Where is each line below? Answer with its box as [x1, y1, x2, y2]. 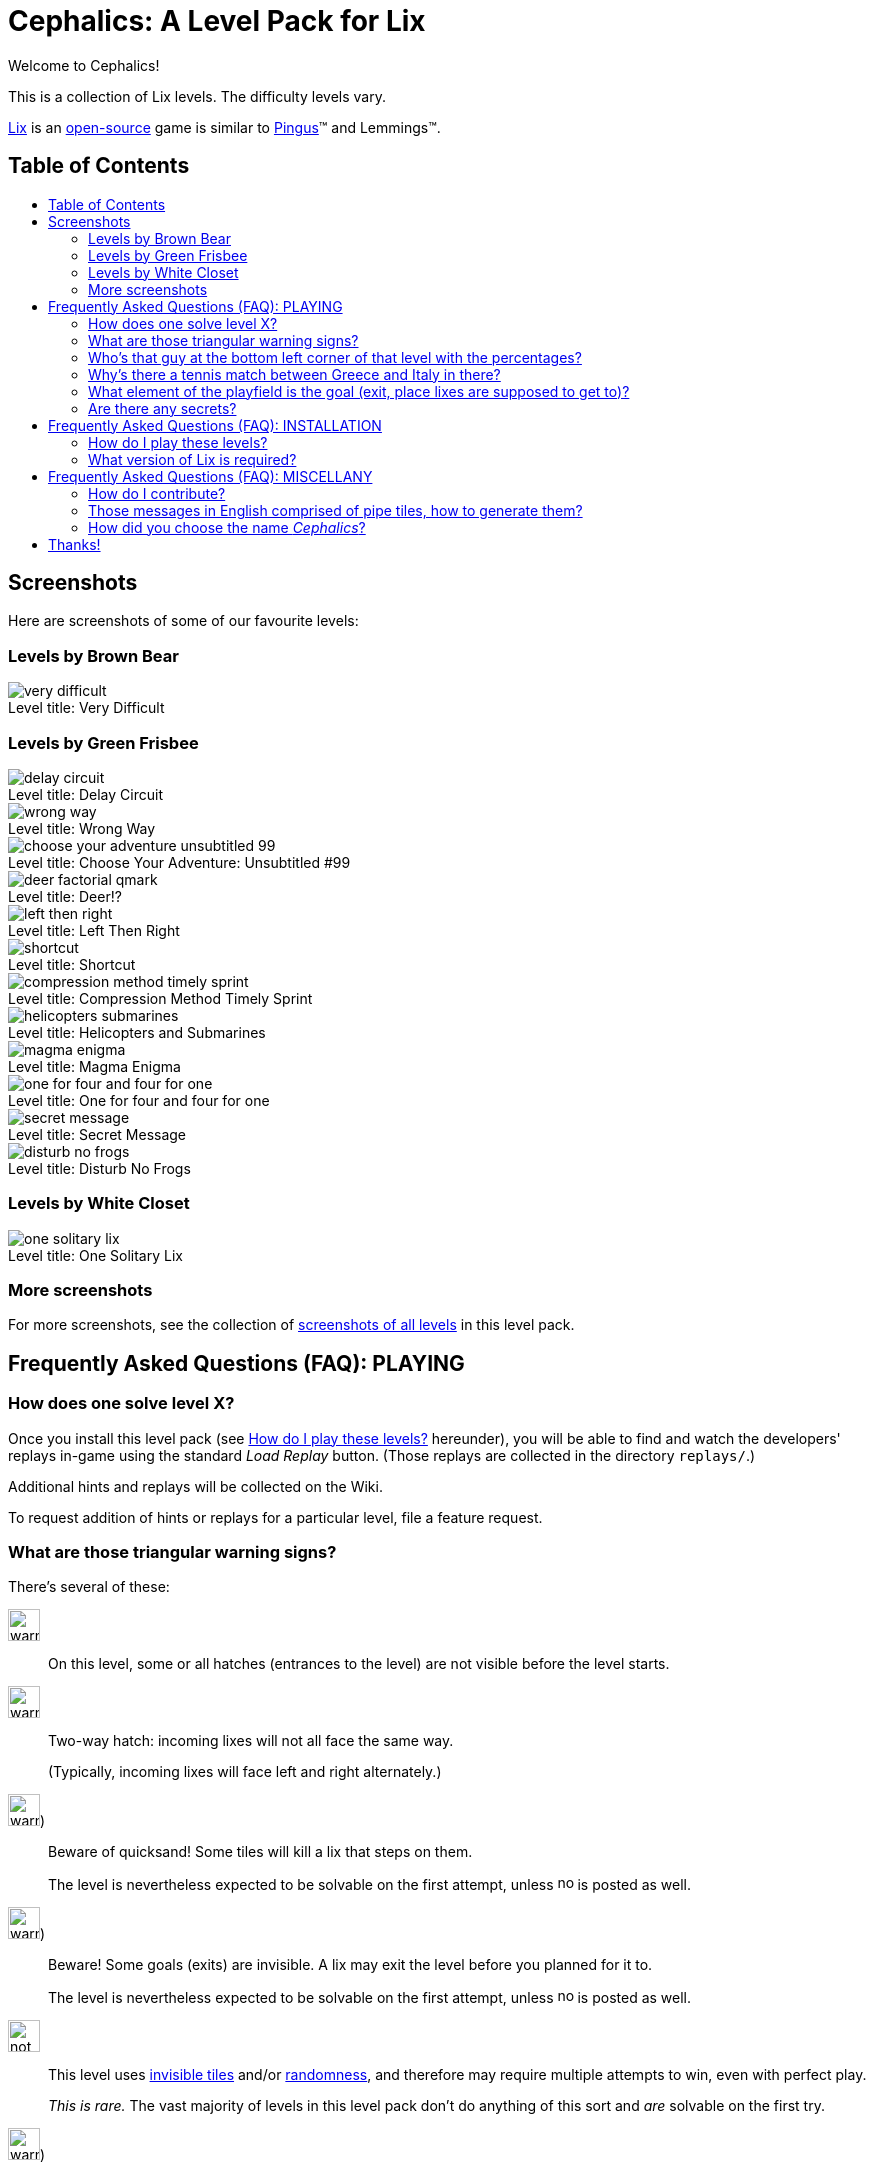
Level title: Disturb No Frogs [8, 1159, 191, 1177]
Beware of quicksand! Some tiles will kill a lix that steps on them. [48, 1843, 473, 1861]
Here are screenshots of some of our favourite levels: [8, 612, 359, 630]
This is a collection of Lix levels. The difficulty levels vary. [8, 87, 386, 105]
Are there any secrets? [88, 399, 237, 417]
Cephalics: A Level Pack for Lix [8, 4, 426, 38]
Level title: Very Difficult [8, 699, 165, 717]
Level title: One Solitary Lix [8, 1246, 183, 1264]
